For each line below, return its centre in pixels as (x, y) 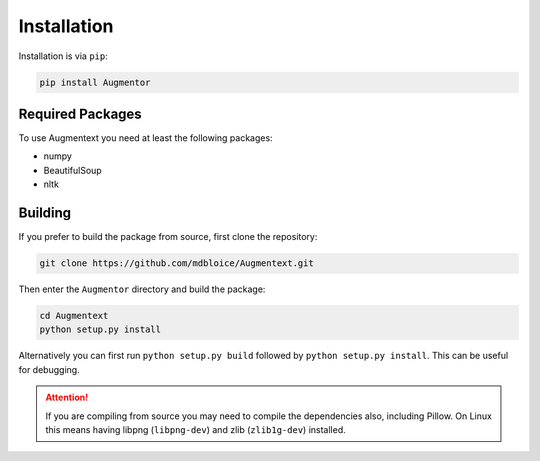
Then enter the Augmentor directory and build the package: (142, 289)
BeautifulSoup (72, 170)
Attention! (67, 397)
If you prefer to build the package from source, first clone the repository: (168, 237)
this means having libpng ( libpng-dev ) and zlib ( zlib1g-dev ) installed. (195, 429)
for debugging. (49, 369)
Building (45, 213)
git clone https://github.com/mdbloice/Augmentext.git (176, 263)
